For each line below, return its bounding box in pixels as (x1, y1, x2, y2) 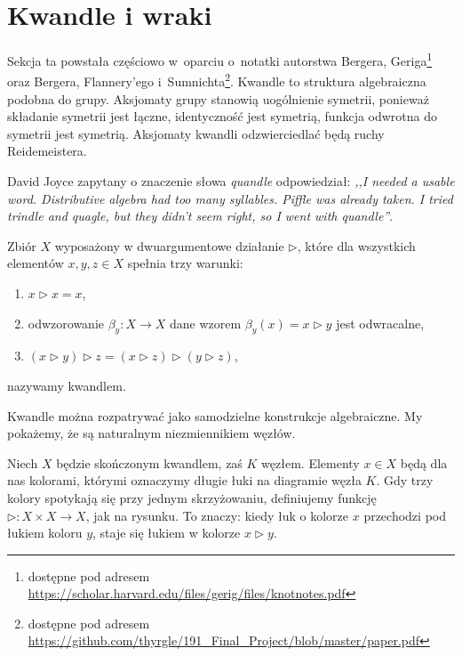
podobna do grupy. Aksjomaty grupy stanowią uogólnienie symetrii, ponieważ (7, 89, 429, 108)
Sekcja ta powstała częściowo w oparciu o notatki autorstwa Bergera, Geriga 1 (7, 49, 433, 69)
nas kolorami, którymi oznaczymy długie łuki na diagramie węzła (7, 471, 362, 490)
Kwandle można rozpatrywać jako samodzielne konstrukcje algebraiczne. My (7, 406, 423, 425)
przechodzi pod (363, 506, 446, 524)
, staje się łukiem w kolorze (92, 523, 241, 542)
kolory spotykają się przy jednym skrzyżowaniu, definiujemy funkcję (7, 488, 377, 506)
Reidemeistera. (7, 142, 87, 160)
